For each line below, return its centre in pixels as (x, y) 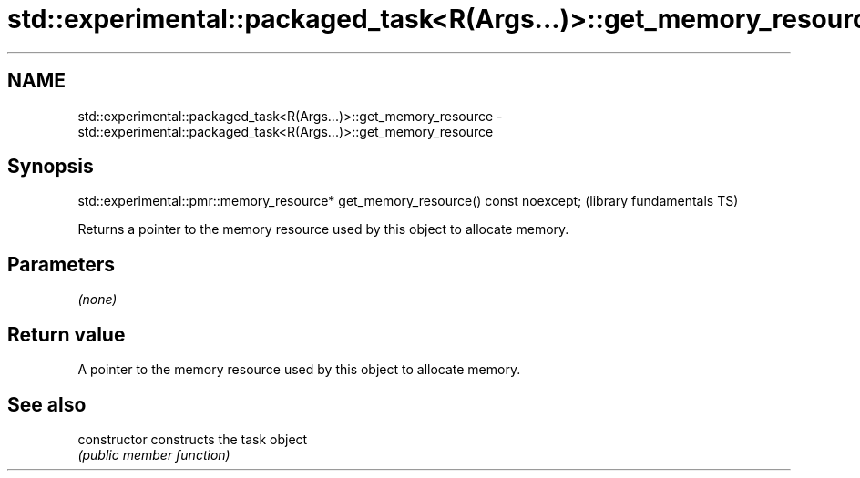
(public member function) (154, 454)
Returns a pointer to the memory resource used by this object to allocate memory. (323, 229)
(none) (97, 300)
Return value (67, 334)
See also (47, 404)
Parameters (61, 264)
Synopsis (51, 167)
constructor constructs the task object (193, 439)
